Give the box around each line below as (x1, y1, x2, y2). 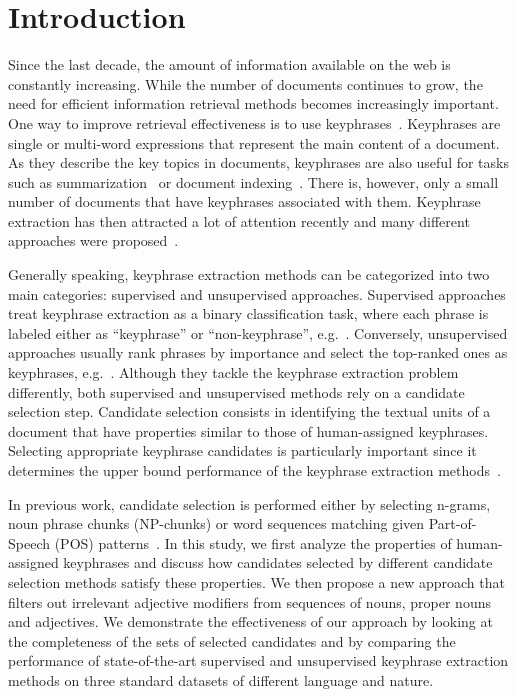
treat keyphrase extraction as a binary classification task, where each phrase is (8, 303, 489, 324)
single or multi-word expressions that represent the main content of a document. (8, 132, 500, 153)
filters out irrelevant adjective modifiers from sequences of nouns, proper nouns (8, 591, 491, 612)
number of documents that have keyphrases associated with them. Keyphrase (8, 191, 481, 212)
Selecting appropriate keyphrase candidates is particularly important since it (8, 440, 477, 461)
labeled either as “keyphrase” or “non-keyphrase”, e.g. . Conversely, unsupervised (8, 322, 508, 343)
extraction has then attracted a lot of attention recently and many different (8, 210, 470, 231)
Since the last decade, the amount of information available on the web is (8, 54, 451, 75)
